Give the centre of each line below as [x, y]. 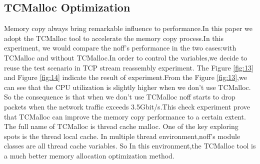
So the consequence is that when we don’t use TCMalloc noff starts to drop [120, 97]
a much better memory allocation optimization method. [89, 155]
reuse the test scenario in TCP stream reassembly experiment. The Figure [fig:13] [129, 67]
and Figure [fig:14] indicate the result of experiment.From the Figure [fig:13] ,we [125, 77]
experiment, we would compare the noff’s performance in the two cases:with [120, 48]
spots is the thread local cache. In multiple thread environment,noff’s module [122, 136]
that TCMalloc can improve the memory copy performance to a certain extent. [125, 116]
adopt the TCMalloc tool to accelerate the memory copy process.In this [114, 38]
